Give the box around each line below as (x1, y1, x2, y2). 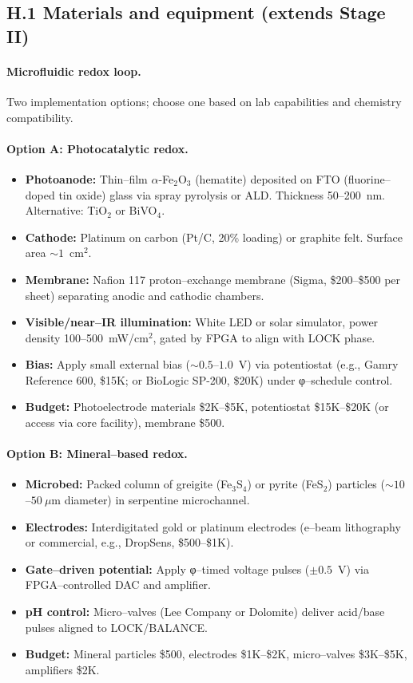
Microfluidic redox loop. (6, 62, 141, 79)
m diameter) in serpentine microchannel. (51, 492, 250, 508)
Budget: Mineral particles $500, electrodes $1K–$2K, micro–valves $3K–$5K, (25, 645, 407, 662)
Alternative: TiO (25, 202, 108, 219)
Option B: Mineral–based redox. (6, 445, 188, 462)
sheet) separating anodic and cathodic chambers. (25, 286, 264, 303)
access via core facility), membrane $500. (25, 414, 225, 431)
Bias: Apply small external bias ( (25, 356, 191, 373)
